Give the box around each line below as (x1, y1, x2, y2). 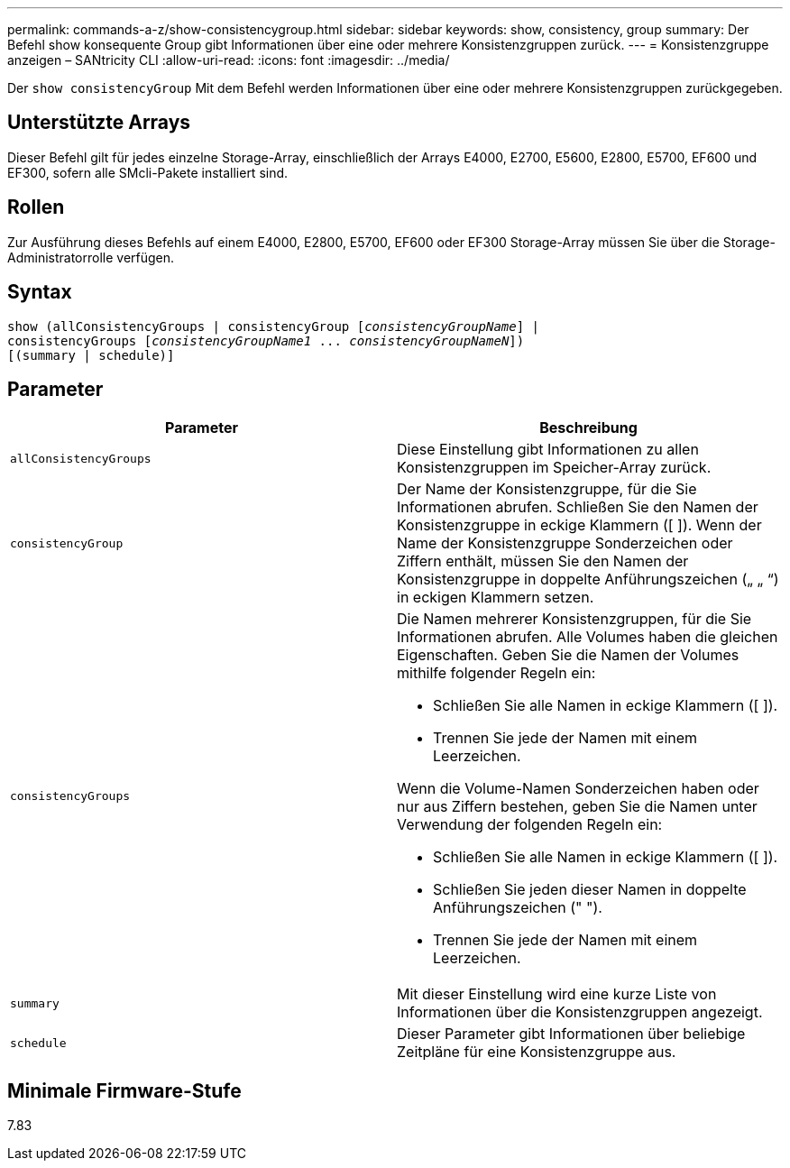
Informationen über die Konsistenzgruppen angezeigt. (397, 1003, 763, 1022)
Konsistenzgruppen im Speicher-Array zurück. (397, 458, 712, 477)
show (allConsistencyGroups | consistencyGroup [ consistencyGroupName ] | (7, 318, 540, 334)
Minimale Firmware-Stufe (7, 1079, 242, 1102)
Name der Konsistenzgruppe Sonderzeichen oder (397, 534, 733, 553)
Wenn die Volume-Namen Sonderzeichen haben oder (397, 779, 759, 798)
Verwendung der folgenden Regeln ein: (397, 815, 663, 834)
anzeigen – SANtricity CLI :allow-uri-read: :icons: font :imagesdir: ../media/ (7, 52, 450, 68)
